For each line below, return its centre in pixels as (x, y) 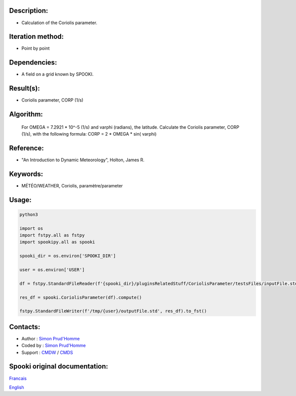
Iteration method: (37, 37)
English (17, 387)
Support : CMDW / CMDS (47, 352)
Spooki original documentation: (59, 367)
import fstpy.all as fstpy (52, 235)
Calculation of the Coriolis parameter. (59, 23)
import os (31, 228)
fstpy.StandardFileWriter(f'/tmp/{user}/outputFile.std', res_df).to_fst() (113, 311)
